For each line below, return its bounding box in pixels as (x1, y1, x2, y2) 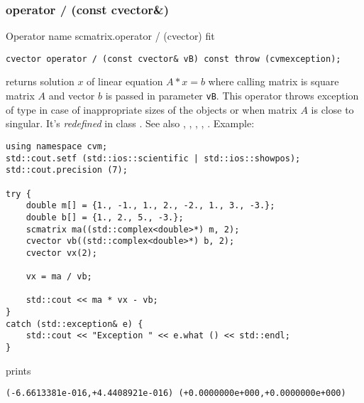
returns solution (6, 74, 75, 89)
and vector (48, 88, 95, 103)
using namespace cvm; (6, 141, 108, 151)
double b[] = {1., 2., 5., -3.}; (26, 212, 184, 222)
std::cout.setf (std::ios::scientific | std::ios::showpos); (6, 153, 301, 163)
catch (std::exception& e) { (6, 318, 143, 329)
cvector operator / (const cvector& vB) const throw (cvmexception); (6, 53, 341, 64)
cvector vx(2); (26, 247, 97, 258)
